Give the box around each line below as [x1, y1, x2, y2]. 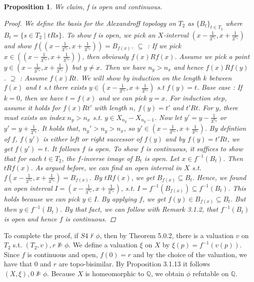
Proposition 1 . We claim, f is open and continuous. [4, 1, 162, 11]
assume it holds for [4, 102, 61, 112]
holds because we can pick [4, 193, 80, 203]
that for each [4, 153, 42, 163]
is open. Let [144, 153, 179, 163]
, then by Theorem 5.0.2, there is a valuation [99, 230, 234, 240]
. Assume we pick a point [175, 51, 250, 61]
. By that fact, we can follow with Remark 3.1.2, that [59, 204, 218, 214]
